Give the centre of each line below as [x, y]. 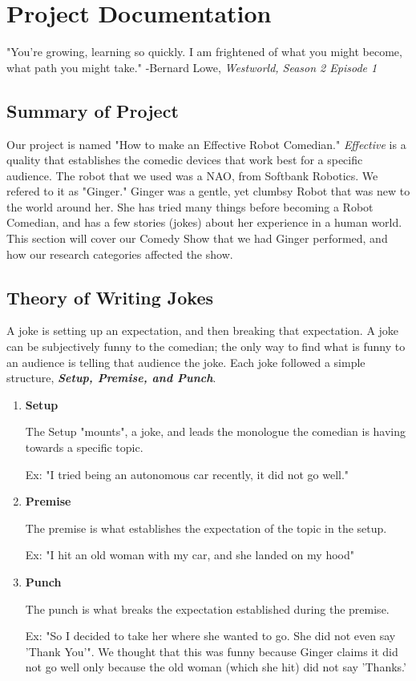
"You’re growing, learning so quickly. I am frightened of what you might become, [204, 52]
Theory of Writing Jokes [110, 297]
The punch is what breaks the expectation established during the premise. [207, 608]
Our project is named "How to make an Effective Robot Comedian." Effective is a [206, 144]
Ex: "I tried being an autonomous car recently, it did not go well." [187, 474]
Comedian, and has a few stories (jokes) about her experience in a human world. [204, 222]
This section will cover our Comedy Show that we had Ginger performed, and [197, 238]
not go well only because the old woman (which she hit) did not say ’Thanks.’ [216, 667]
